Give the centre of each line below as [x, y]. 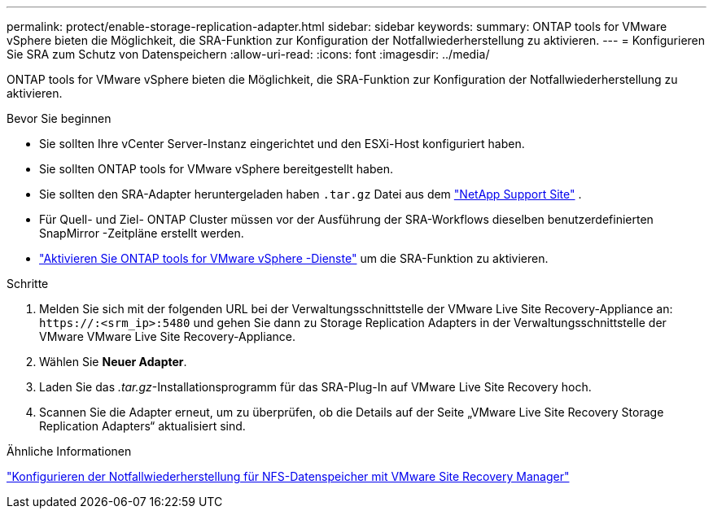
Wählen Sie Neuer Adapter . [113, 362]
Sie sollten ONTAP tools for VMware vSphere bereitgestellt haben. [216, 169]
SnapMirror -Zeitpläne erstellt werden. [142, 233]
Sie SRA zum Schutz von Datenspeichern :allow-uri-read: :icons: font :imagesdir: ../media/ [248, 54]
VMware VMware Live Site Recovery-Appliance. [167, 336]
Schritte [28, 284]
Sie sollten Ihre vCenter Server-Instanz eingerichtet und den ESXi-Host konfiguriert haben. [282, 144]
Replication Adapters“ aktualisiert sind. [142, 426]
